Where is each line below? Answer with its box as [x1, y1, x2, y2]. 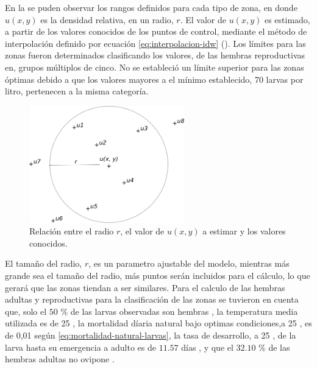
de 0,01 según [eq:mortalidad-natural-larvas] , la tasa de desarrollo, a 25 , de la [5, 328, 296, 341]
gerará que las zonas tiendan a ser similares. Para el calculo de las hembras [5, 281, 285, 293]
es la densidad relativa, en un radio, [40, 13, 174, 26]
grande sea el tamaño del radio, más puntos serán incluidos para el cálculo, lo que [5, 269, 310, 281]
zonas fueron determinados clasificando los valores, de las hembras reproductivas [5, 49, 305, 61]
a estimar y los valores [202, 225, 286, 237]
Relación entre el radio [29, 225, 114, 237]
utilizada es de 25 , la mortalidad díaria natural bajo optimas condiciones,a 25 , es [5, 317, 312, 329]
